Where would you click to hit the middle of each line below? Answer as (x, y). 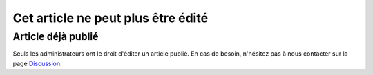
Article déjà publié (56, 36)
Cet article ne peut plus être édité (111, 18)
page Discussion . (37, 63)
